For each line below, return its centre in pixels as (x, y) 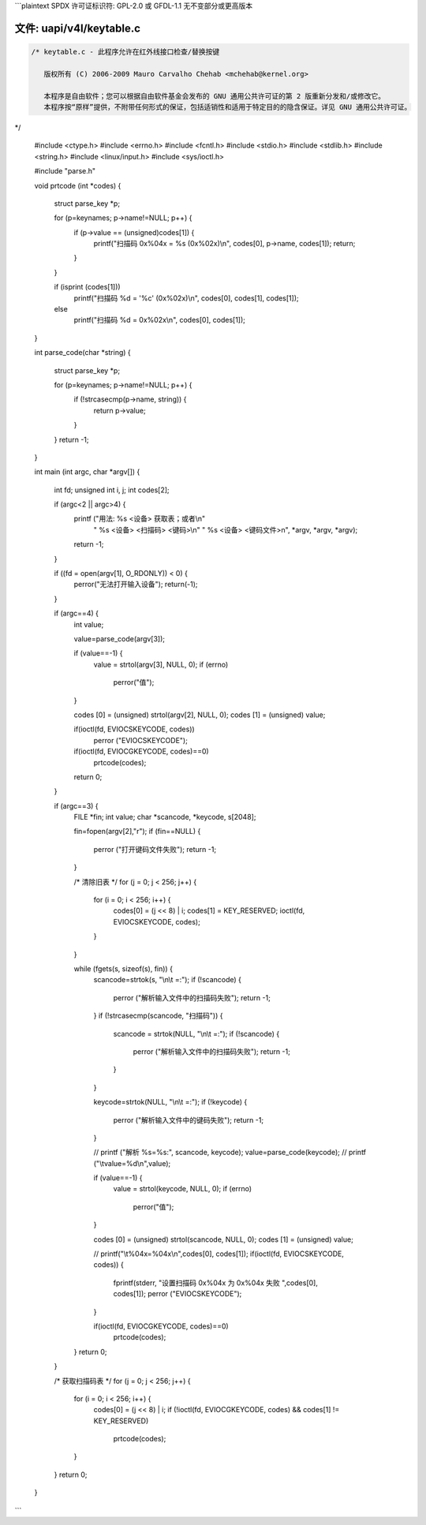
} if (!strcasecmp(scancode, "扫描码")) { (158, 1016)
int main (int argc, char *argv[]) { (87, 472)
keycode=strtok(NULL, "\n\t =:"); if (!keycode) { (170, 1102)
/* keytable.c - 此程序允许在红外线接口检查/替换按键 (125, 52)
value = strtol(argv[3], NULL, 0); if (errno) (161, 664)
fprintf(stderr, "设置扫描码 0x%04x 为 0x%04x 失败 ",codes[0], (216, 1283)
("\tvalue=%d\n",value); (132, 1163)
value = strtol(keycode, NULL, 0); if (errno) (183, 1189)
